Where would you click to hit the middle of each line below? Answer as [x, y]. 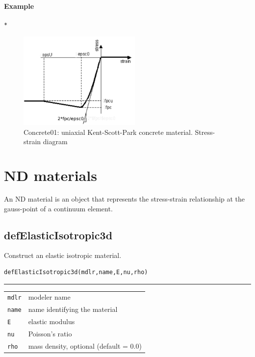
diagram [55, 141]
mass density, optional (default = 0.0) [85, 346]
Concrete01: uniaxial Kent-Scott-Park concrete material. [108, 132]
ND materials [51, 175]
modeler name [49, 297]
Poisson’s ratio [50, 334]
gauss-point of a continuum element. [58, 208]
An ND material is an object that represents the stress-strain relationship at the [125, 199]
